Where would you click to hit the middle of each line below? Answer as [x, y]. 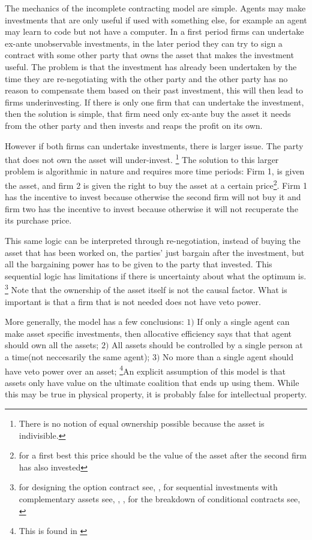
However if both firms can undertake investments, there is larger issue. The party [154, 145]
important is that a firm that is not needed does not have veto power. [133, 301]
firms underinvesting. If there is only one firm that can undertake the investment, [154, 102]
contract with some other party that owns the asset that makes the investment [149, 55]
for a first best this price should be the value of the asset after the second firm [163, 455]
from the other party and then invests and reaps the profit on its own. [134, 125]
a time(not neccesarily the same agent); [77, 357]
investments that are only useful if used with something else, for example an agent [156, 19]
